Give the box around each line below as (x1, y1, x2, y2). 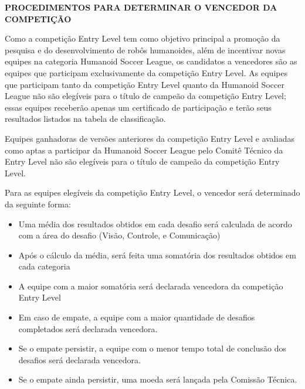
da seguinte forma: (5, 197, 71, 210)
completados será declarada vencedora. (18, 322, 158, 335)
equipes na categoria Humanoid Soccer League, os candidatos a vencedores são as (5, 55, 297, 67)
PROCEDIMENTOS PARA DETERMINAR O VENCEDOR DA (5, 1, 277, 13)
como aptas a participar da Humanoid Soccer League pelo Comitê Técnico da (5, 144, 283, 156)
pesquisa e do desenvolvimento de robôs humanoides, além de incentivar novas (5, 43, 286, 56)
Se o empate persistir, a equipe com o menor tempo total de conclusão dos (18, 342, 286, 354)
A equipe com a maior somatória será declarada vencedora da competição (18, 279, 283, 292)
